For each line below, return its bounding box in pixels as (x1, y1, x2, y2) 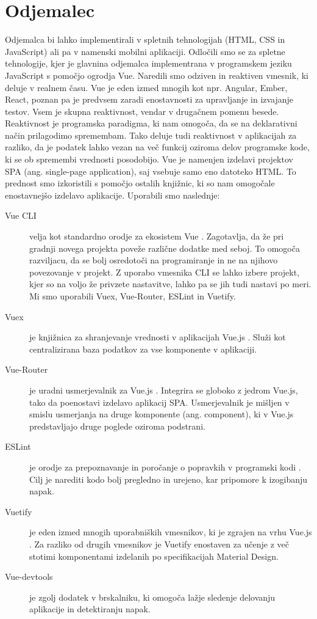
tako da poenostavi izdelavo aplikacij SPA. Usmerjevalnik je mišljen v (29, 395, 290, 408)
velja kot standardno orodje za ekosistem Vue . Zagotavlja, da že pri (29, 230, 284, 243)
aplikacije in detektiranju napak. (29, 603, 151, 615)
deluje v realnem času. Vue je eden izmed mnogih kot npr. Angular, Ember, (5, 81, 288, 93)
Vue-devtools (5, 570, 53, 583)
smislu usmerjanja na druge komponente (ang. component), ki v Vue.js (29, 408, 294, 420)
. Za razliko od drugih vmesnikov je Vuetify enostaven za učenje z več (29, 537, 290, 550)
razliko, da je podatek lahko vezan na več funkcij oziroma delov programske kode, (5, 141, 310, 153)
